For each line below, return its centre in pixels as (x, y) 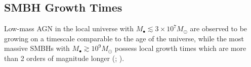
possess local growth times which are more (180, 48)
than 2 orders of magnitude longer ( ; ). (64, 58)
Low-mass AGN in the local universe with (69, 28)
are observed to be (219, 28)
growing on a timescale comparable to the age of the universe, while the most (124, 38)
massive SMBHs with (37, 48)
